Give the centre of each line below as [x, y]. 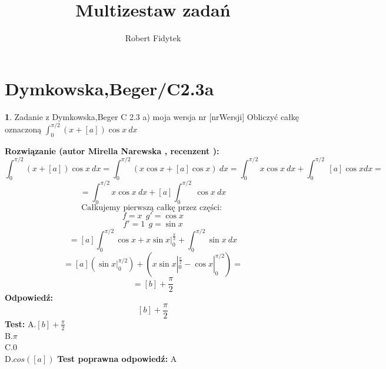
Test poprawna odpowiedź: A [117, 358]
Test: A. [21, 323]
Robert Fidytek [153, 38]
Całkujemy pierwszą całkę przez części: [152, 207]
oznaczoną [23, 129]
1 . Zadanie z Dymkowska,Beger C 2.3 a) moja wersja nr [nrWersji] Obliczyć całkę [152, 116]
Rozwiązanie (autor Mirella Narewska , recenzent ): [112, 150]
